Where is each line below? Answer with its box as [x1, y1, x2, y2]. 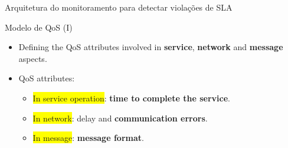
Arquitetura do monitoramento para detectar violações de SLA [5, 1, 233, 13]
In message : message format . [32, 131, 144, 144]
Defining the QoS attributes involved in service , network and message [18, 41, 283, 53]
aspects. [18, 52, 47, 64]
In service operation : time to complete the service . [32, 91, 230, 104]
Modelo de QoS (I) [5, 21, 73, 33]
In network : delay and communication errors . [32, 111, 208, 124]
